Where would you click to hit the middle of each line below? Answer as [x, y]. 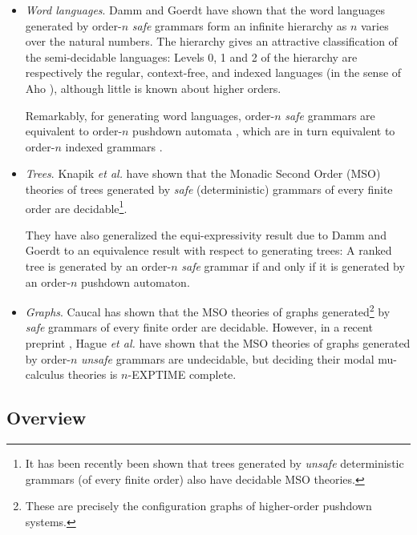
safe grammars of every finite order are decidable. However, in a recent [199, 327]
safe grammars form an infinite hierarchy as [239, 25]
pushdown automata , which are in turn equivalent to [264, 131]
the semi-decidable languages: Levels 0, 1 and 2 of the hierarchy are [191, 56]
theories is [93, 374]
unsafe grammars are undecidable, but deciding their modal [227, 358]
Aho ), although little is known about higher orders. [153, 88]
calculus [45, 374]
